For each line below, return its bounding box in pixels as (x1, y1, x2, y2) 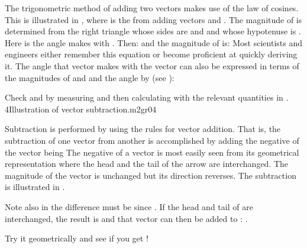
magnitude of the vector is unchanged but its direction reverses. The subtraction (5, 169, 296, 181)
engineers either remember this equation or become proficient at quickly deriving (5, 48, 298, 60)
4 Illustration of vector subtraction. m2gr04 (5, 102, 157, 115)
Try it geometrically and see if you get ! (5, 232, 148, 244)
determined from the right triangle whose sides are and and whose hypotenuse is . (5, 25, 301, 37)
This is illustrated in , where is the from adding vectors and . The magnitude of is (5, 13, 302, 25)
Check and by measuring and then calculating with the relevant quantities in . (5, 91, 289, 104)
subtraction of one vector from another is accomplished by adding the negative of (5, 134, 299, 146)
